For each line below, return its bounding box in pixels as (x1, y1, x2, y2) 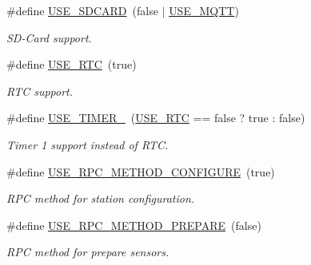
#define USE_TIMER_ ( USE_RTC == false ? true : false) (6, 109, 305, 126)
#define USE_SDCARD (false (6, 2, 158, 18)
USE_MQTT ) (169, 2, 239, 18)
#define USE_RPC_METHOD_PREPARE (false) (6, 216, 261, 233)
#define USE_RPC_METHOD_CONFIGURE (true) (6, 163, 275, 180)
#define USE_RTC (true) (6, 56, 137, 73)
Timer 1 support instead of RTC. (6, 136, 169, 152)
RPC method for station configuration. (6, 190, 195, 207)
